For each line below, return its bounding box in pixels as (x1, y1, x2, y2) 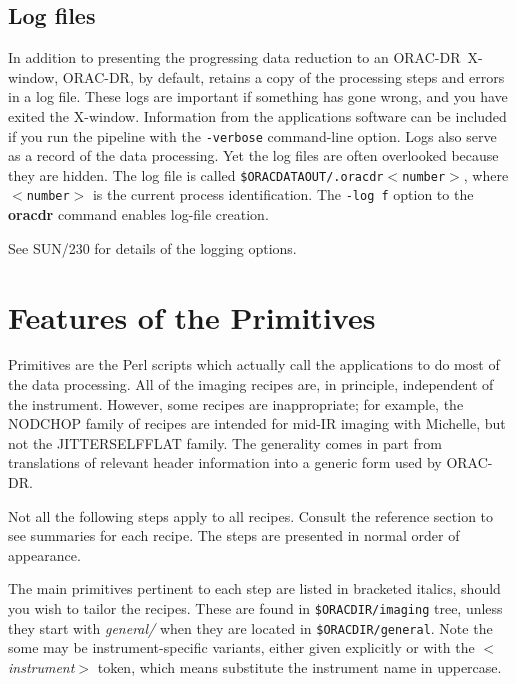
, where (463, 164, 509, 185)
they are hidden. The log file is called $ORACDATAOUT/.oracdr (8, 164, 384, 185)
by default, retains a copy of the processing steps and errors (138, 66, 505, 87)
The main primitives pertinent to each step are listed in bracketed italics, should (8, 578, 501, 599)
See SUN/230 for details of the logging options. (8, 237, 297, 258)
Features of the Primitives (8, 296, 376, 337)
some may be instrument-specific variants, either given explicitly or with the (8, 637, 475, 658)
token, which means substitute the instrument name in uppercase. (97, 656, 502, 677)
